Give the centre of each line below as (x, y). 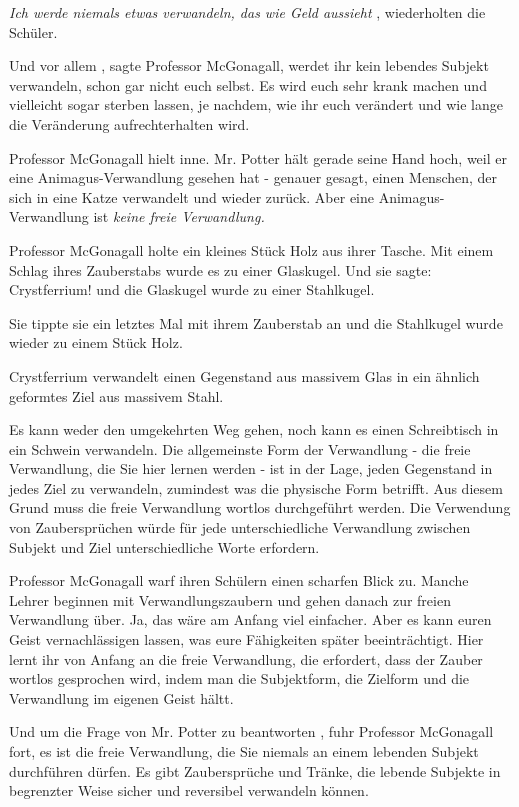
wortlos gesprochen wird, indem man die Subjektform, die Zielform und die (239, 678)
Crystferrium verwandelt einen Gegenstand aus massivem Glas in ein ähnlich (244, 375)
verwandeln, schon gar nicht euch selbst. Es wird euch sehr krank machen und (248, 84)
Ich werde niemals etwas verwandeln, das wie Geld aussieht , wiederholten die (247, 12)
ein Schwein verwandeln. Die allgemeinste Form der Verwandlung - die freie (240, 448)
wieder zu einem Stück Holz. (96, 342)
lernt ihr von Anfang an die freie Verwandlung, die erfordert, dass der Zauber (246, 658)
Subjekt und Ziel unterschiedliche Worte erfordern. (164, 546)
